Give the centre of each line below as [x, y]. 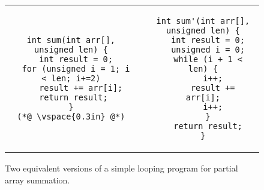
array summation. [37, 180]
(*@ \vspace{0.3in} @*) [71, 117]
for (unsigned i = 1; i [76, 69]
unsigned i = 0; [208, 50]
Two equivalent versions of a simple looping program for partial [121, 168]
